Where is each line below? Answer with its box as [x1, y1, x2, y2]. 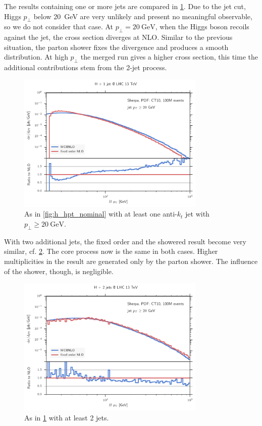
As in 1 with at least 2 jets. [24, 412, 109, 422]
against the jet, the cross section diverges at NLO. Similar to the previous [4, 32, 233, 42]
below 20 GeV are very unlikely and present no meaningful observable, [33, 11, 252, 21]
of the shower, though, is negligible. [4, 265, 114, 276]
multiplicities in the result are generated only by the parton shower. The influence [4, 255, 258, 266]
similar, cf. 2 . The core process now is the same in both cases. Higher [4, 246, 218, 256]
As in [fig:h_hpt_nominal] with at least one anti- [24, 208, 177, 219]
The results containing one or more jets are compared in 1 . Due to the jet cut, [4, 1, 246, 11]
